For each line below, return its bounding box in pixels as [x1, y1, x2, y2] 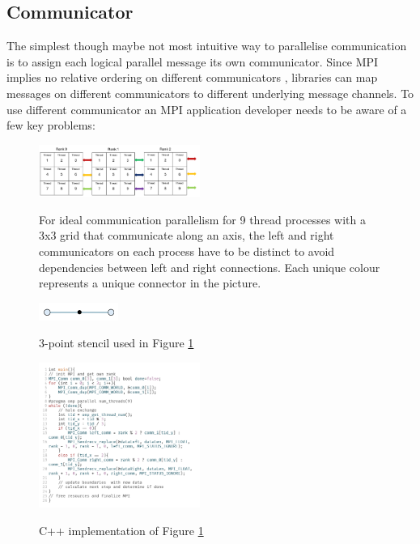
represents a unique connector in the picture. [39, 274, 261, 291]
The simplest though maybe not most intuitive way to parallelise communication [6, 37, 407, 54]
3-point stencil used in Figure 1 [39, 334, 194, 351]
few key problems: [6, 117, 95, 134]
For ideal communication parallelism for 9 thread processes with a [39, 210, 366, 227]
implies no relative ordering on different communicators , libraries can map [6, 69, 378, 86]
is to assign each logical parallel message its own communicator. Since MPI [6, 53, 379, 70]
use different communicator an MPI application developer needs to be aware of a [6, 100, 407, 117]
